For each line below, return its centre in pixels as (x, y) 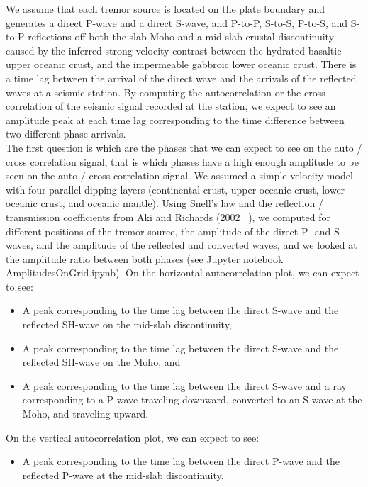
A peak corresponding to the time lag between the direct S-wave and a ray (184, 385)
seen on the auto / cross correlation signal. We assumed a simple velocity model (179, 175)
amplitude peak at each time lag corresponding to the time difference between (175, 119)
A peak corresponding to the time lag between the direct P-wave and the (181, 461)
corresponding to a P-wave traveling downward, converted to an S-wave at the (192, 399)
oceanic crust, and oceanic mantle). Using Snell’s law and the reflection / (165, 203)
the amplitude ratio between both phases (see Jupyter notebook (145, 258)
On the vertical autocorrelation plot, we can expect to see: (133, 437)
